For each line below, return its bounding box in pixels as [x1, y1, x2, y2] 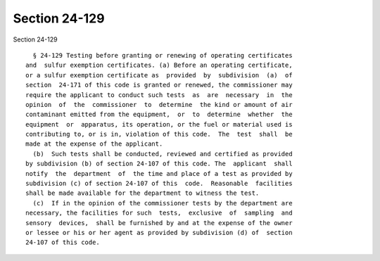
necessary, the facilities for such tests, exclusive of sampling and [25, 209, 293, 217]
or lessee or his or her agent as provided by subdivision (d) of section [25, 229, 293, 236]
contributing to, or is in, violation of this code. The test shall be [25, 130, 293, 139]
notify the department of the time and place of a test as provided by [25, 170, 293, 177]
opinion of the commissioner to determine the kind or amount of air [25, 101, 293, 108]
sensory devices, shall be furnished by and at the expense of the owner [25, 219, 293, 227]
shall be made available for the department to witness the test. [25, 189, 260, 197]
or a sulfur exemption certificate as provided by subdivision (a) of [25, 71, 293, 79]
